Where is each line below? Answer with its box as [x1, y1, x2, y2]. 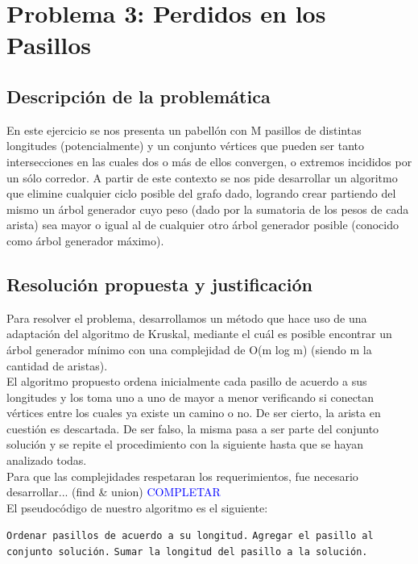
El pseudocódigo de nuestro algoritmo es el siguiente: [6, 499, 268, 516]
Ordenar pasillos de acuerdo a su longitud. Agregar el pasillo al [6, 530, 374, 542]
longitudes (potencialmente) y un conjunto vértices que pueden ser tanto [6, 137, 365, 154]
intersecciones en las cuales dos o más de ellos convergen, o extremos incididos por [6, 152, 412, 169]
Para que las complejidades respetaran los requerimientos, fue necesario [6, 467, 358, 484]
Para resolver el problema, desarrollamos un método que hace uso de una [6, 309, 367, 326]
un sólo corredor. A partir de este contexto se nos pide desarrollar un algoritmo [6, 169, 398, 186]
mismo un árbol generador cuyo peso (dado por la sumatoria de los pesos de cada [6, 200, 409, 217]
